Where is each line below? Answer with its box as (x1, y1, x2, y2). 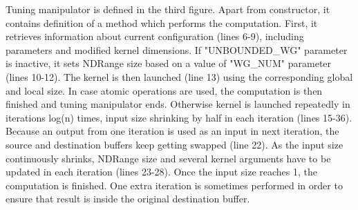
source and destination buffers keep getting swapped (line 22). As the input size (6, 137, 343, 151)
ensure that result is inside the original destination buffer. (6, 191, 250, 206)
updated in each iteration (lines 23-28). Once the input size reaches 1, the (6, 164, 318, 179)
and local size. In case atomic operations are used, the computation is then (6, 83, 323, 97)
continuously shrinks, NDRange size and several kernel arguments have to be (6, 151, 331, 165)
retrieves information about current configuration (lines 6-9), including (6, 29, 304, 44)
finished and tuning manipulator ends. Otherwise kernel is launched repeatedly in (6, 97, 350, 111)
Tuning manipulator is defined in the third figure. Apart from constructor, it (6, 2, 330, 16)
